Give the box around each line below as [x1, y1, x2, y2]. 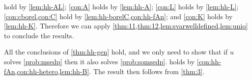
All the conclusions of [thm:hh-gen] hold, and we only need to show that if [4, 47, 228, 57]
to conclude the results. [4, 30, 74, 40]
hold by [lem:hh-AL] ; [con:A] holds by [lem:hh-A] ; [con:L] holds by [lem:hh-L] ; [4, 1, 239, 11]
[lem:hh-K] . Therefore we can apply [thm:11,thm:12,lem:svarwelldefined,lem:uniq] [4, 21, 248, 31]
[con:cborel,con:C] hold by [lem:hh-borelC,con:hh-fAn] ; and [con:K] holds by [4, 11, 233, 21]
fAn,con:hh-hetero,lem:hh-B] [4, 66, 89, 76]
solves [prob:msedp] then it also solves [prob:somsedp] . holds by [4, 56, 195, 66]
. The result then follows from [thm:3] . [89, 66, 205, 76]
